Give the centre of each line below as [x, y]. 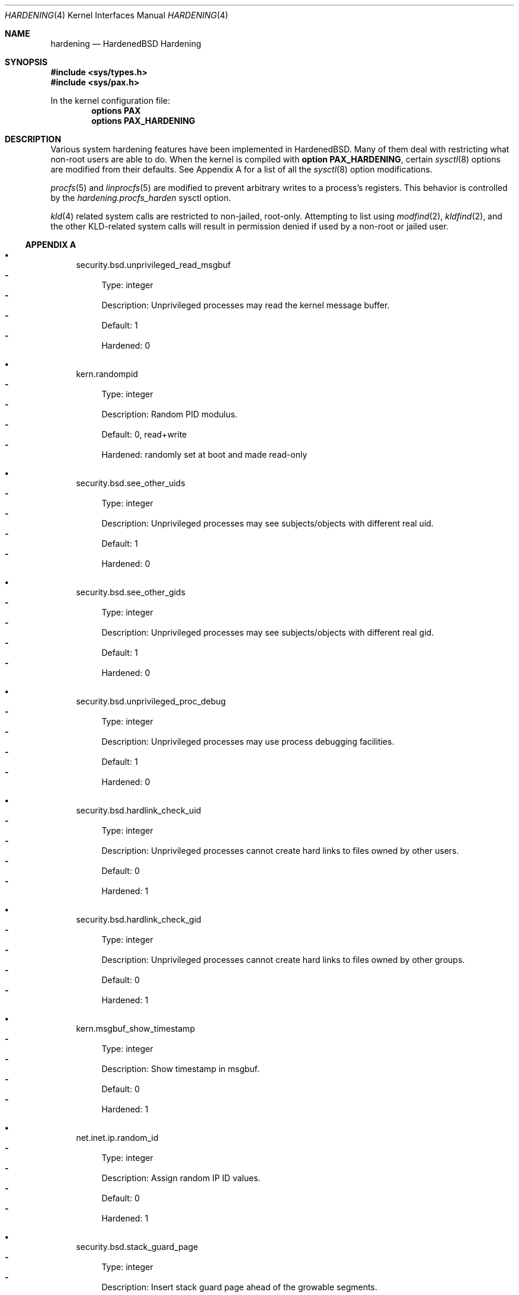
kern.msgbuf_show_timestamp [135, 1028]
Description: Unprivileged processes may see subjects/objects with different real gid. [268, 632]
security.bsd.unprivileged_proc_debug [151, 701]
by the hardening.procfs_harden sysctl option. [141, 198]
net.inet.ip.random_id [117, 1138]
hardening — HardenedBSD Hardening [126, 44]
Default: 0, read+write [144, 434]
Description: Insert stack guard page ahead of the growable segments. [239, 1287]
